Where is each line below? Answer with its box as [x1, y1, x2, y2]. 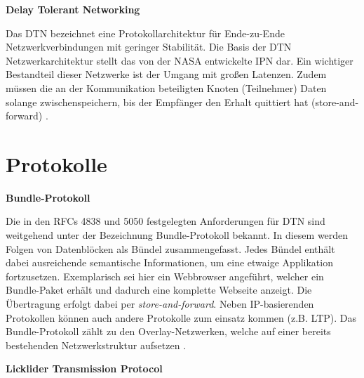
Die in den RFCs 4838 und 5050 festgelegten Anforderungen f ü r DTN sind [6, 214, 325, 228]
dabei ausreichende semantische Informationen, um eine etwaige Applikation [6, 255, 333, 270]
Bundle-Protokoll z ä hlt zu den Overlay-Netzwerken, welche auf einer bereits [6, 324, 331, 339]
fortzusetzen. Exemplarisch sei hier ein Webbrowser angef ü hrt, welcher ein [6, 268, 324, 283]
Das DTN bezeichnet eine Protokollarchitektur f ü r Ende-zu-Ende [6, 25, 285, 40]
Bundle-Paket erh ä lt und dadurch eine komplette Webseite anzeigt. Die [6, 282, 312, 297]
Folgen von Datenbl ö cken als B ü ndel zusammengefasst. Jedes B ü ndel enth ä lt [6, 241, 335, 256]
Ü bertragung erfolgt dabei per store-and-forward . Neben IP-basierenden [6, 296, 314, 311]
